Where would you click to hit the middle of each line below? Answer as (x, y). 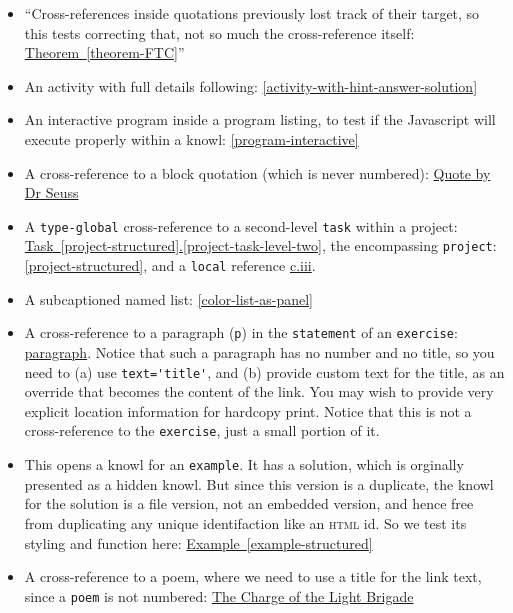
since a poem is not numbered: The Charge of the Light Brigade (219, 595)
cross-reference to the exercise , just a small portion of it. (202, 430)
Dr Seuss (51, 192)
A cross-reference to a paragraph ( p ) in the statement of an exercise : (241, 332)
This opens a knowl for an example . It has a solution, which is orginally (244, 464)
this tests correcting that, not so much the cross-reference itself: (219, 32)
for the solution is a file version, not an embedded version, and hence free (249, 503)
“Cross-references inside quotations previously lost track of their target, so (252, 13)
